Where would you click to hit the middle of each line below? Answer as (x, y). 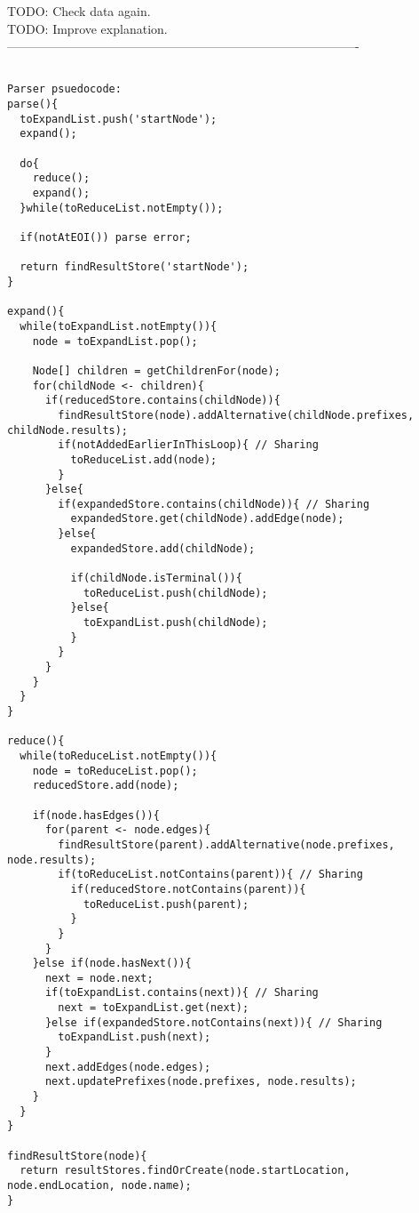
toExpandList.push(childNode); (175, 623)
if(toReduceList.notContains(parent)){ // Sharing (210, 875)
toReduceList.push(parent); (166, 904)
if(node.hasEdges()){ (96, 815)
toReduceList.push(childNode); (175, 593)
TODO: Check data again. (79, 11)
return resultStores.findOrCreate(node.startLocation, (185, 1171)
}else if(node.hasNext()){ (112, 964)
